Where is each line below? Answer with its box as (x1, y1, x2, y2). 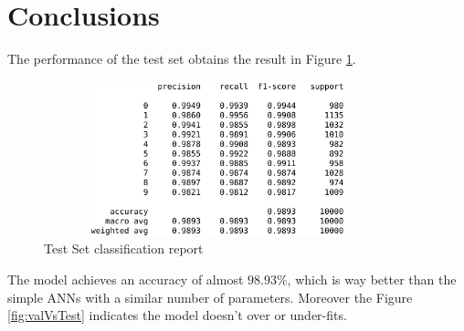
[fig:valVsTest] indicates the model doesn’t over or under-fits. (7, 305, 347, 325)
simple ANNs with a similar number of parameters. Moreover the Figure (7, 287, 413, 306)
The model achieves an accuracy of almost (7, 269, 244, 288)
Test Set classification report (44, 239, 204, 258)
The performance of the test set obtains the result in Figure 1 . (7, 49, 356, 68)
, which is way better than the (287, 269, 457, 288)
